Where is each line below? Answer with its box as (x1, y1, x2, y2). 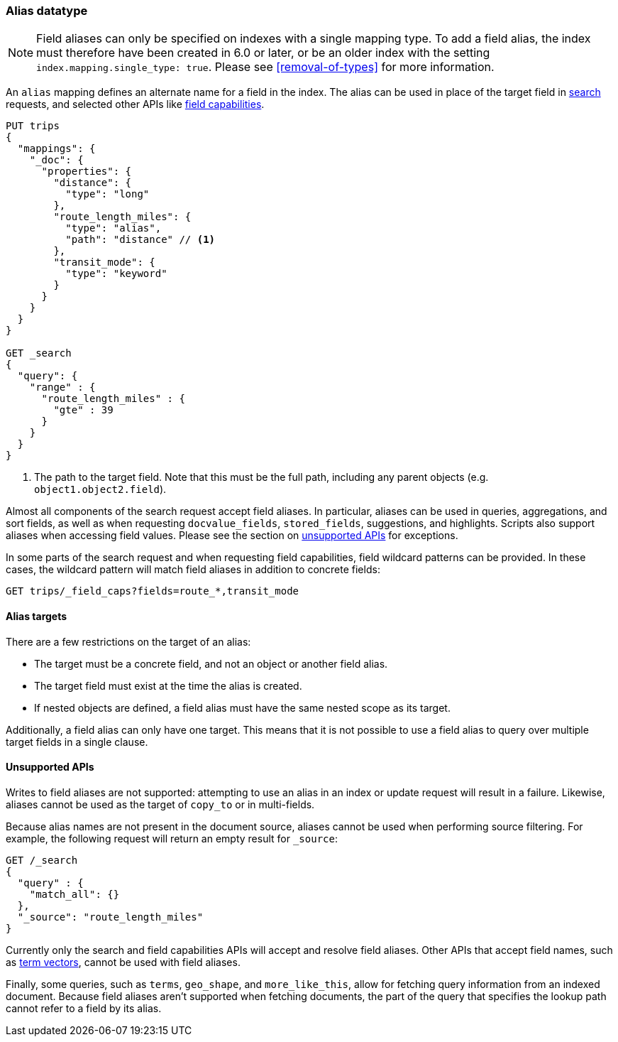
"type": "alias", (65, 222, 162, 234)
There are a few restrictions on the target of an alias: (6, 635, 251, 648)
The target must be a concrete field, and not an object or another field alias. (34, 657, 388, 670)
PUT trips (6, 120, 60, 132)
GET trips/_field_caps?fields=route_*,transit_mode (6, 585, 299, 597)
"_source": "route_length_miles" (17, 911, 204, 923)
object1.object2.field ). (34, 483, 167, 496)
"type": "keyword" (65, 268, 167, 280)
